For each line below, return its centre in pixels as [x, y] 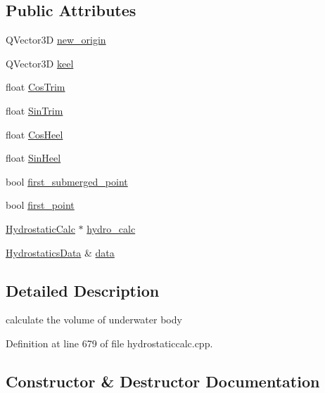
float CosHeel [34, 134]
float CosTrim [36, 87]
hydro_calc [111, 228]
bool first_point [40, 205]
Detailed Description [83, 290]
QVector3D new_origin [56, 40]
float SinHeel [33, 158]
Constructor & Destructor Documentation [163, 381]
